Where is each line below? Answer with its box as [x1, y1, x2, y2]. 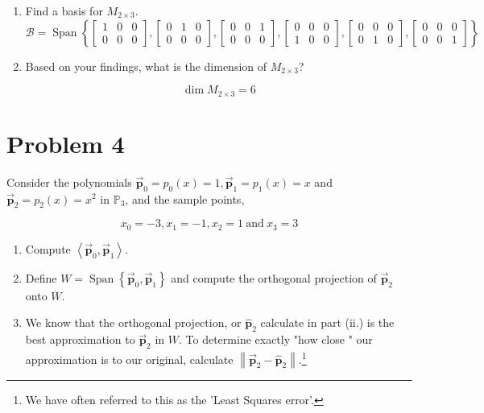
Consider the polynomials [6, 173, 132, 190]
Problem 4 [6, 126, 125, 159]
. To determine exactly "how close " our [179, 331, 373, 348]
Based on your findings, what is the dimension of [25, 57, 267, 74]
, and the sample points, [125, 190, 245, 207]
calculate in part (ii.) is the [260, 314, 395, 331]
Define [25, 269, 57, 286]
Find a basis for [25, 2, 103, 19]
